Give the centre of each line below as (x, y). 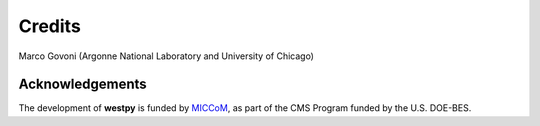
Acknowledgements (82, 84)
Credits (50, 26)
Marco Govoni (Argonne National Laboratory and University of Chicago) (166, 56)
